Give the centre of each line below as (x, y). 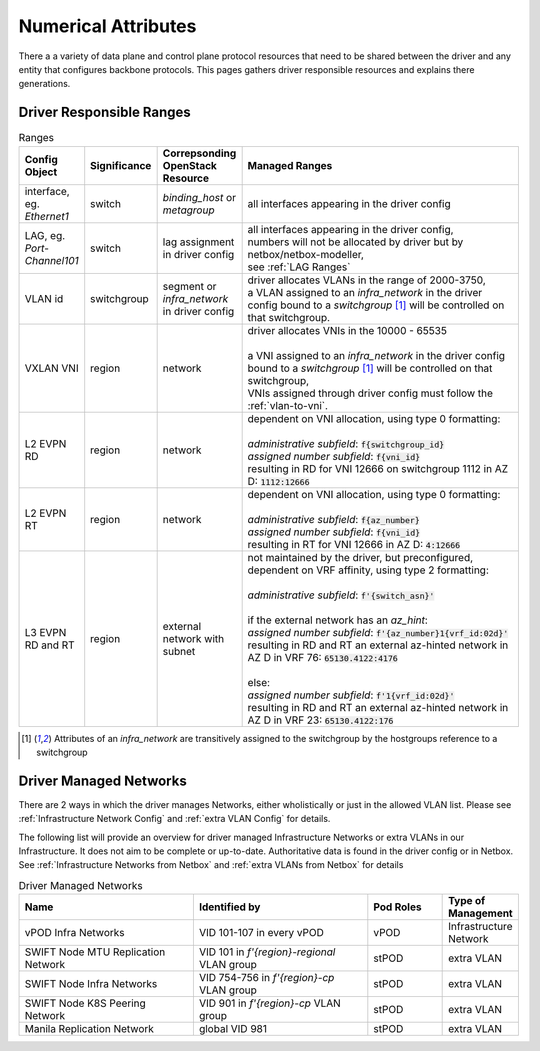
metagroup (188, 210)
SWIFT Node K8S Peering (85, 1003)
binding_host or (199, 197)
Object (41, 172)
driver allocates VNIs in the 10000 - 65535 (347, 330)
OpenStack (189, 165)
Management (481, 913)
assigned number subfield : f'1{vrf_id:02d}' (351, 695)
